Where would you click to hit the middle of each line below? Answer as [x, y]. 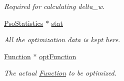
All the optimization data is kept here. [62, 40]
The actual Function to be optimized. [60, 73]
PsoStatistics [24, 23]
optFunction [58, 56]
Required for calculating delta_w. [54, 6]
